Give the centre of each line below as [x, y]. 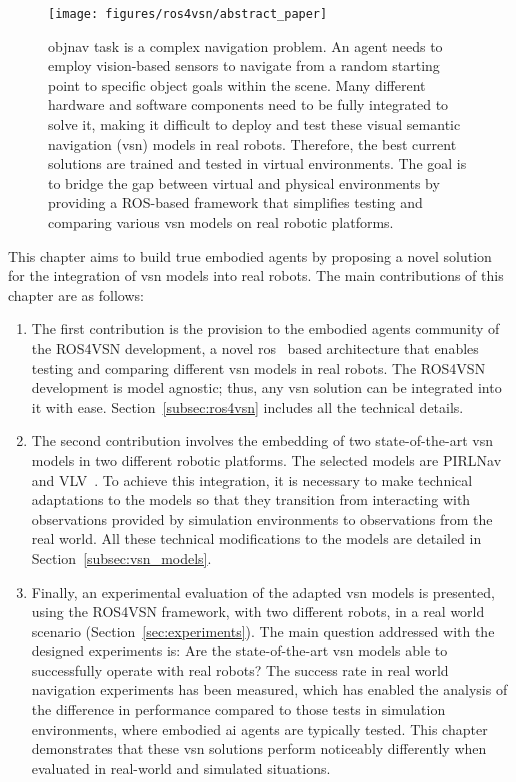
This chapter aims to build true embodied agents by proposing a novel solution [250, 255]
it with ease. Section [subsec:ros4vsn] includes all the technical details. [247, 406]
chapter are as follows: [76, 294]
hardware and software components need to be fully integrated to [248, 104]
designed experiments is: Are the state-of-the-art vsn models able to [239, 650]
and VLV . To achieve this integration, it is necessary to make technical [252, 479]
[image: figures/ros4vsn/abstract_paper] [188, 14]
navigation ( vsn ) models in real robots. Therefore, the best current [252, 143]
